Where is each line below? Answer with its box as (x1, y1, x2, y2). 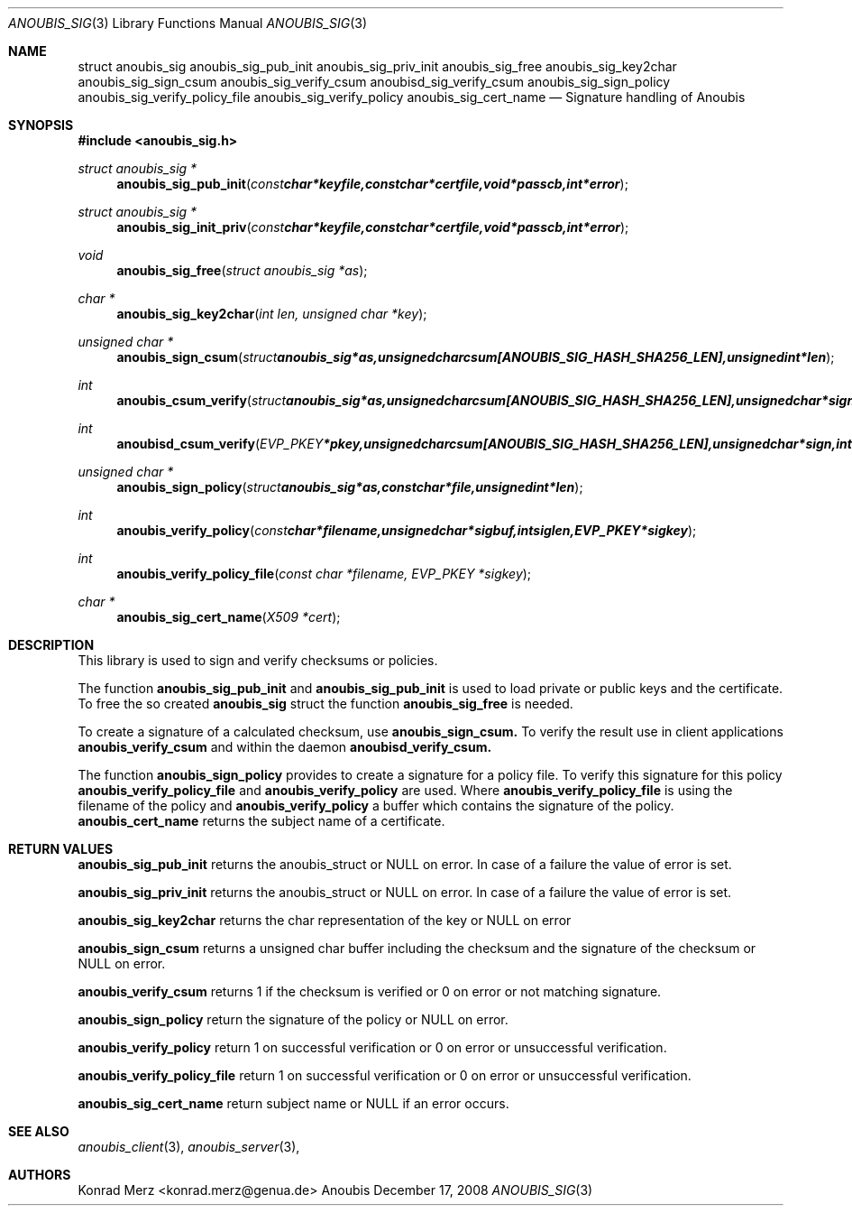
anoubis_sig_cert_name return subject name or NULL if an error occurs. (78, 1096, 509, 1111)
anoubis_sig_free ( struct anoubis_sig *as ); (116, 263, 368, 278)
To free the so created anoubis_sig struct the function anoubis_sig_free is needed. (78, 696, 573, 711)
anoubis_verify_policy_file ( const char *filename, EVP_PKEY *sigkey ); (116, 566, 532, 581)
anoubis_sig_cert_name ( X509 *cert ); (116, 609, 341, 625)
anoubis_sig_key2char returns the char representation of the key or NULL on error (78, 912, 572, 928)
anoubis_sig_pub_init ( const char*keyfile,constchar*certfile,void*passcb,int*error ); (116, 176, 628, 191)
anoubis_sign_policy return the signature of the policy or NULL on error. (78, 1012, 508, 1027)
